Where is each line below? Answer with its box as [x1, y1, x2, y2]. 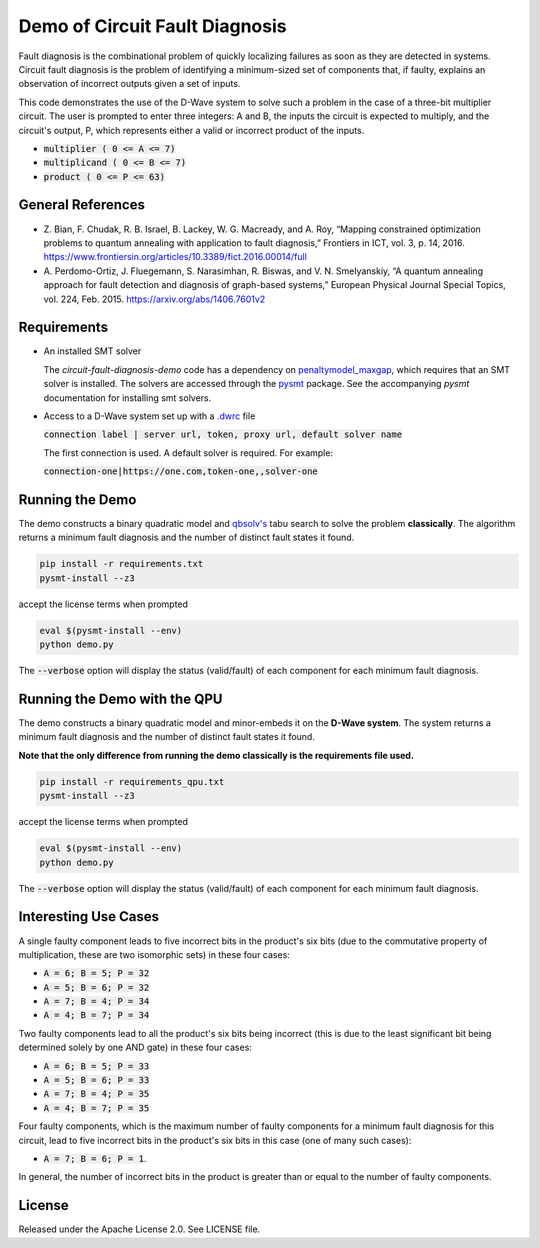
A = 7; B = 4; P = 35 [43, 1088, 150, 1100]
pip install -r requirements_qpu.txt [39, 776, 225, 787]
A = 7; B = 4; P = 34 [43, 996, 150, 1007]
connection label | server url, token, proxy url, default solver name [43, 429, 403, 440]
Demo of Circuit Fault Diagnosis [18, 15, 287, 37]
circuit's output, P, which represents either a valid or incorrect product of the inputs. [18, 124, 365, 136]
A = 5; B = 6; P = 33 [43, 1075, 150, 1086]
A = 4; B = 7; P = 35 [43, 1102, 150, 1114]
